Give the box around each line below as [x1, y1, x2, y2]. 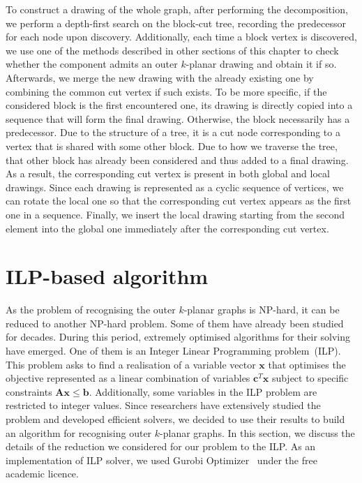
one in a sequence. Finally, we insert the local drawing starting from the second [6, 207, 345, 221]
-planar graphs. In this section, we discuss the [160, 425, 355, 440]
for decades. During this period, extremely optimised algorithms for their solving [6, 329, 351, 344]
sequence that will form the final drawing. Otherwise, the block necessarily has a [6, 111, 350, 126]
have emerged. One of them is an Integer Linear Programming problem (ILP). [6, 343, 341, 357]
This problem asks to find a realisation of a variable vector [6, 357, 256, 371]
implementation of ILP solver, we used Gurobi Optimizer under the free [6, 452, 317, 467]
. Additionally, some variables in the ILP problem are [89, 384, 317, 399]
